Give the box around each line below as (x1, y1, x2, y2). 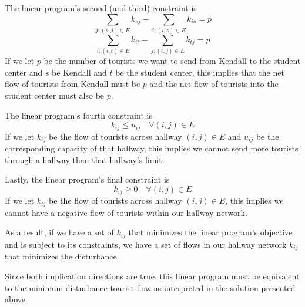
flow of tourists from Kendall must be (5, 77, 140, 90)
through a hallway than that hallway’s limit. (5, 153, 165, 166)
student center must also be (5, 89, 105, 102)
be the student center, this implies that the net (115, 66, 284, 78)
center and (5, 66, 43, 78)
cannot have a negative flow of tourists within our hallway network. (5, 206, 247, 218)
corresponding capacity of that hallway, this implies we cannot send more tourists (5, 142, 299, 154)
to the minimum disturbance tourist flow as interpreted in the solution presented (5, 281, 296, 293)
